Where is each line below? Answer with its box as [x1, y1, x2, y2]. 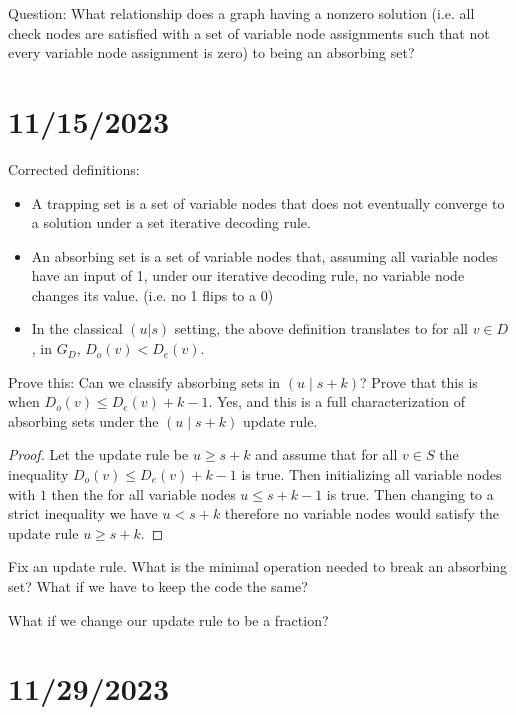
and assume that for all [255, 444, 398, 465]
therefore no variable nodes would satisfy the [224, 503, 499, 524]
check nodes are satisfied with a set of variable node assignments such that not [8, 22, 490, 43]
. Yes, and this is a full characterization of [208, 391, 465, 412]
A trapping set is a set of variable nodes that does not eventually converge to [31, 192, 505, 213]
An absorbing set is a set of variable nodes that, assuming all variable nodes [31, 245, 498, 266]
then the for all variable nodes [51, 483, 236, 504]
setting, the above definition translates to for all [174, 318, 469, 339]
